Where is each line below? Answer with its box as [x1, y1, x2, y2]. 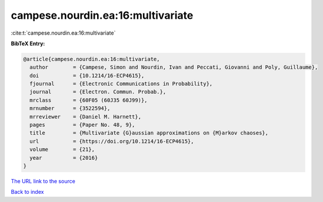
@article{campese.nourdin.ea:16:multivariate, [23, 56, 160, 62]
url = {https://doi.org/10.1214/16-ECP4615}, [29, 138, 194, 144]
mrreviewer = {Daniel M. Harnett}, [29, 113, 141, 120]
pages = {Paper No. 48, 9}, [29, 122, 135, 129]
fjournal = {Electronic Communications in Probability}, [29, 80, 213, 87]
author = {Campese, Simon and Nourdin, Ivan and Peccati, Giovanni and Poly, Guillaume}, [29, 64, 318, 70]
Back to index [11, 188, 44, 196]
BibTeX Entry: [11, 40, 45, 47]
